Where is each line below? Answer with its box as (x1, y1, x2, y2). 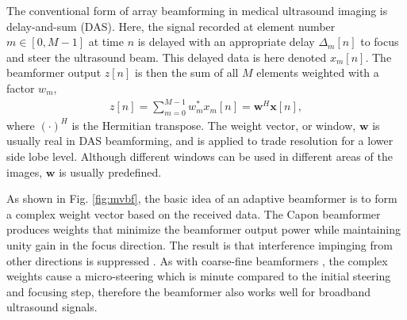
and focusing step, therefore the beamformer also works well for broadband (6, 283, 371, 299)
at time (88, 33, 124, 50)
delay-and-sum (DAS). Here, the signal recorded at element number (6, 17, 336, 34)
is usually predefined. (59, 163, 162, 180)
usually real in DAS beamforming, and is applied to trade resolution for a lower (6, 132, 394, 149)
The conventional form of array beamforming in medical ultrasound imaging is (6, 2, 388, 18)
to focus (360, 33, 399, 50)
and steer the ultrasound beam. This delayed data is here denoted (6, 48, 327, 65)
